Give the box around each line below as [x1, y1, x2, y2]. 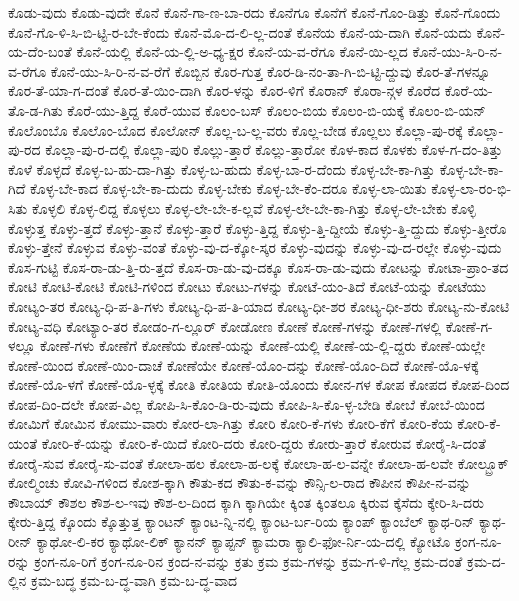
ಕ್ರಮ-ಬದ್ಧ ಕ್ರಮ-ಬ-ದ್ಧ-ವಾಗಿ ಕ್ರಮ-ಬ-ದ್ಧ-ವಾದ [31, 570, 238, 591]
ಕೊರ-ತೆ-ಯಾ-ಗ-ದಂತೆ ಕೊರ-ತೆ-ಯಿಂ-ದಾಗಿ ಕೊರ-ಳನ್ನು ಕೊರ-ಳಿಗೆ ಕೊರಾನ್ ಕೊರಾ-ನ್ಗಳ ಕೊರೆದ [8, 80, 441, 101]
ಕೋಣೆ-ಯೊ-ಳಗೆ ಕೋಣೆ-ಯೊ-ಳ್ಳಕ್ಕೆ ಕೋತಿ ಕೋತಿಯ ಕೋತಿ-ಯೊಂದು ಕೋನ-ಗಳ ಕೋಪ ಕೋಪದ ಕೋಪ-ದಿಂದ [8, 374, 510, 395]
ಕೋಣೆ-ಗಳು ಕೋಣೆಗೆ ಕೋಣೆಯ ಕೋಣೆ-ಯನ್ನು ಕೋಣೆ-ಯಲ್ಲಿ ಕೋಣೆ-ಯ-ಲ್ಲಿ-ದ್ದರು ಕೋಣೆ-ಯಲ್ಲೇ [39, 335, 486, 356]
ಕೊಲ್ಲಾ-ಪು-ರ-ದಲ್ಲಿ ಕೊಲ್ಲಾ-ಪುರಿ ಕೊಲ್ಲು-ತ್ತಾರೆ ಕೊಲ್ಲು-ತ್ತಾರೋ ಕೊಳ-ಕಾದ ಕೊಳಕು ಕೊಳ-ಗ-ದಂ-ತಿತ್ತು [45, 139, 503, 160]
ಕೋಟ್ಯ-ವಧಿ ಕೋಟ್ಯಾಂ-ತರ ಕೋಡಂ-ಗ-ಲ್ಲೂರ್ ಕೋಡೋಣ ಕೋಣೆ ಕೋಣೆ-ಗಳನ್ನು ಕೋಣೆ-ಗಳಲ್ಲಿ [8, 315, 442, 336]
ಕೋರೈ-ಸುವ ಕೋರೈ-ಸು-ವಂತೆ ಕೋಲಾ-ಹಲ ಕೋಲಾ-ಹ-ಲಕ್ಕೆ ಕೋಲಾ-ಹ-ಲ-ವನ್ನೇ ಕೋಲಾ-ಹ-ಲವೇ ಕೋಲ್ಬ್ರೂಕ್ [8, 452, 509, 473]
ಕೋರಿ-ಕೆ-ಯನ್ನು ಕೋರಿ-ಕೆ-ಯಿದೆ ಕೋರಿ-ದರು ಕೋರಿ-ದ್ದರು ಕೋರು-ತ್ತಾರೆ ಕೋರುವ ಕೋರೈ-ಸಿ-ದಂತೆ [41, 433, 486, 454]
